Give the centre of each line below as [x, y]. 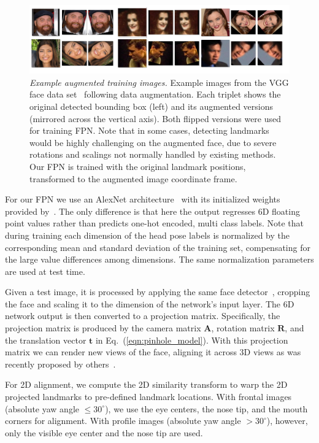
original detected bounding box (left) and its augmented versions [152, 106]
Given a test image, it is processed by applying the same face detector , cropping [158, 292]
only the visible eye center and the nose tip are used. [104, 432]
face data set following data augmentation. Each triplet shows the [155, 94]
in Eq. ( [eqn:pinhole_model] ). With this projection [192, 340]
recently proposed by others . [60, 364]
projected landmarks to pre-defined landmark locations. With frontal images [148, 397]
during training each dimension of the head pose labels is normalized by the [148, 235]
